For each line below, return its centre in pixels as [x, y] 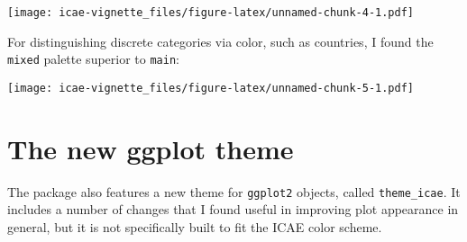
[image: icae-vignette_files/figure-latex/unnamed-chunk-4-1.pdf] [211, 13]
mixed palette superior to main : [93, 59]
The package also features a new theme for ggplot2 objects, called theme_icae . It [234, 191]
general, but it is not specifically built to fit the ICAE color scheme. [195, 226]
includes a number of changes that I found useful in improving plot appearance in [233, 209]
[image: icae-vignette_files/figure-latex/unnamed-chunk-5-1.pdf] [211, 88]
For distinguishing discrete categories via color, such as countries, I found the [220, 41]
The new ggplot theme [151, 148]
